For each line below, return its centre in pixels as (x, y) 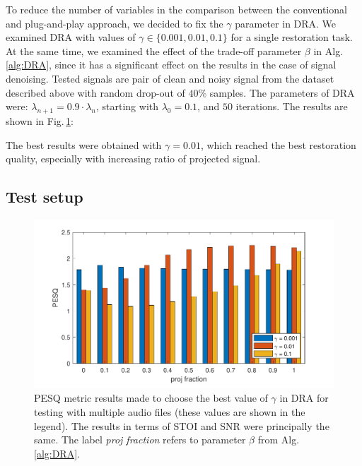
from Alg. (279, 440)
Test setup (45, 197)
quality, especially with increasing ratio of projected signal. (133, 159)
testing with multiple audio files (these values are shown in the (170, 411)
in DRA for (304, 398)
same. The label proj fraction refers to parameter (140, 440)
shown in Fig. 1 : (40, 120)
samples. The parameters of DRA (282, 92)
